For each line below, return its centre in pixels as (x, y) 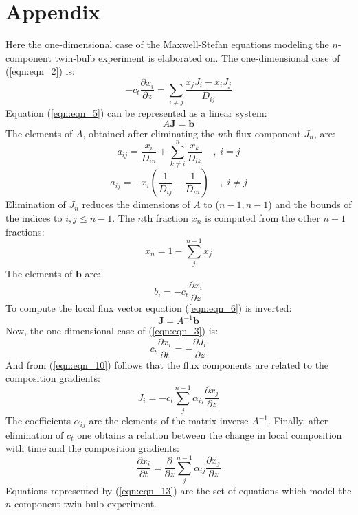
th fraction (166, 218)
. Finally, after (298, 421)
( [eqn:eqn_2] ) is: (40, 71)
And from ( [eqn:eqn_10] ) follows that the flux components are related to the (167, 364)
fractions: (25, 231)
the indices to (34, 218)
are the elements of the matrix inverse (169, 421)
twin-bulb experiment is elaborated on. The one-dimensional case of (197, 57)
